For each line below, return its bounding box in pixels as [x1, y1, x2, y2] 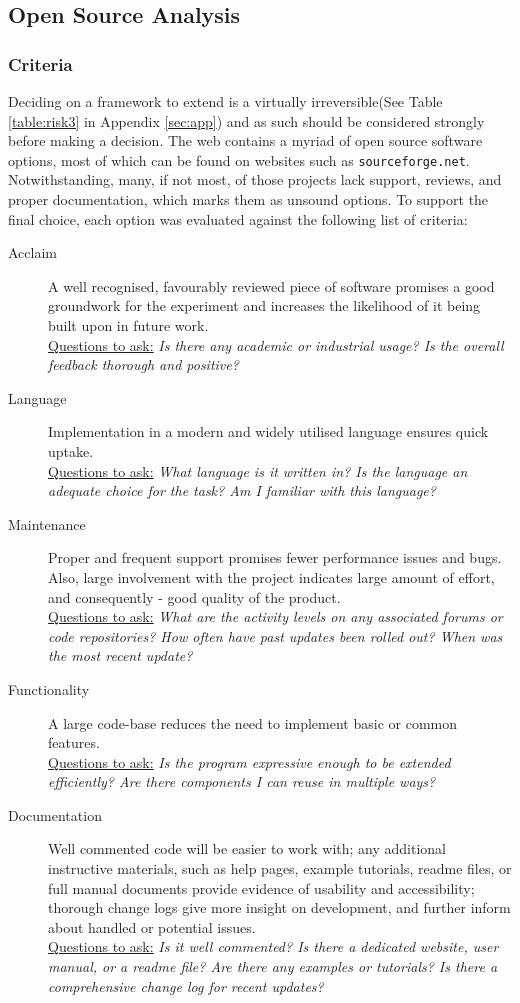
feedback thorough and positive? [48, 354, 239, 375]
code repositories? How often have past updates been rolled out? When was [48, 625, 503, 646]
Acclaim [8, 242, 57, 263]
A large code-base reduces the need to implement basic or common [48, 712, 457, 733]
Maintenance [8, 513, 86, 534]
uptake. [48, 440, 94, 461]
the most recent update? [48, 645, 193, 666]
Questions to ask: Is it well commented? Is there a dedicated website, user [48, 936, 499, 957]
